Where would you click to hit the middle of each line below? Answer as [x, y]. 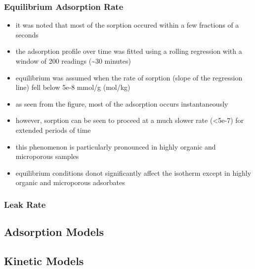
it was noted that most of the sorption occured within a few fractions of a [127, 25]
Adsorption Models [54, 232]
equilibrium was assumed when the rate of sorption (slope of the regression [129, 77]
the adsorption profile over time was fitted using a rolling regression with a [129, 51]
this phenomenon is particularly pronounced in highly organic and [116, 146]
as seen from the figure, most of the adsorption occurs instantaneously [122, 103]
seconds [27, 34]
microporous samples [47, 156]
